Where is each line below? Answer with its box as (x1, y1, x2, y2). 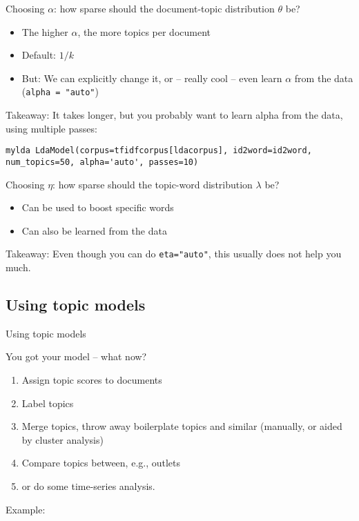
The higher (21, 24, 68, 39)
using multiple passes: (6, 121, 97, 135)
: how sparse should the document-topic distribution (54, 1, 275, 15)
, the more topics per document (77, 24, 211, 39)
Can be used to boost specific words (21, 200, 174, 215)
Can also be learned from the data (21, 223, 167, 237)
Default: (21, 48, 57, 62)
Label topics (21, 395, 74, 410)
